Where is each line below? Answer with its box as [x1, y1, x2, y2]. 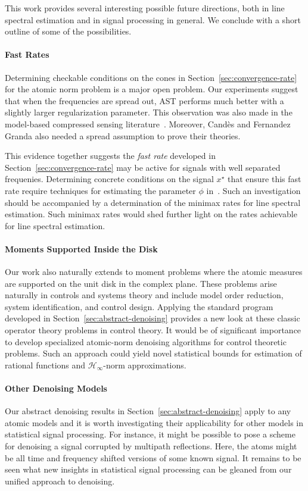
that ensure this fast [227, 173, 301, 185]
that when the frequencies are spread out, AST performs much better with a [5, 94, 284, 107]
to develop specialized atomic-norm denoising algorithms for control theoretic [5, 335, 287, 348]
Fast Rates [5, 48, 49, 61]
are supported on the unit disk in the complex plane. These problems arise [5, 277, 277, 289]
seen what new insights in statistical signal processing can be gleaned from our [5, 463, 292, 476]
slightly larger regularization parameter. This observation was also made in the [5, 106, 293, 118]
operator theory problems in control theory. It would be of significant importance [5, 324, 301, 336]
